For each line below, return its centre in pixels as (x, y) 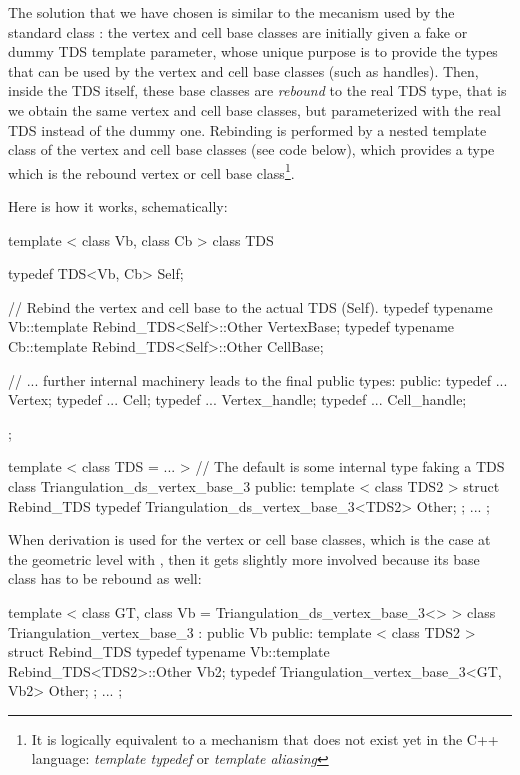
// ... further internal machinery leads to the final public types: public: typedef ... (258, 379)
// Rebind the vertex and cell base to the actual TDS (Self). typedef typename (250, 306)
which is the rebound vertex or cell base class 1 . (151, 171)
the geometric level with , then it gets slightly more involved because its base (244, 558)
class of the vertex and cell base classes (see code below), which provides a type (251, 149)
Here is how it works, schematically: (118, 206)
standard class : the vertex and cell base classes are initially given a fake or (238, 31)
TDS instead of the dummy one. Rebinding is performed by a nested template (247, 129)
